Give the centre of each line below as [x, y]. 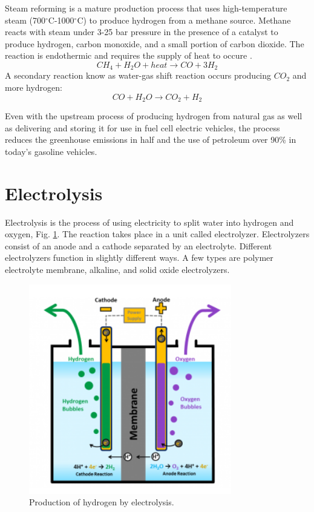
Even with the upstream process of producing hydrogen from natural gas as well [154, 116]
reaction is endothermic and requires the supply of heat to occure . [129, 55]
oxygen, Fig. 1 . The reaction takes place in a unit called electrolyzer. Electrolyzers [157, 234]
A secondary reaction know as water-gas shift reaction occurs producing [138, 75]
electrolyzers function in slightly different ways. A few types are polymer [139, 258]
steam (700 [25, 20]
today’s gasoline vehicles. [51, 151]
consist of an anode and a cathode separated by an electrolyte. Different [139, 245]
